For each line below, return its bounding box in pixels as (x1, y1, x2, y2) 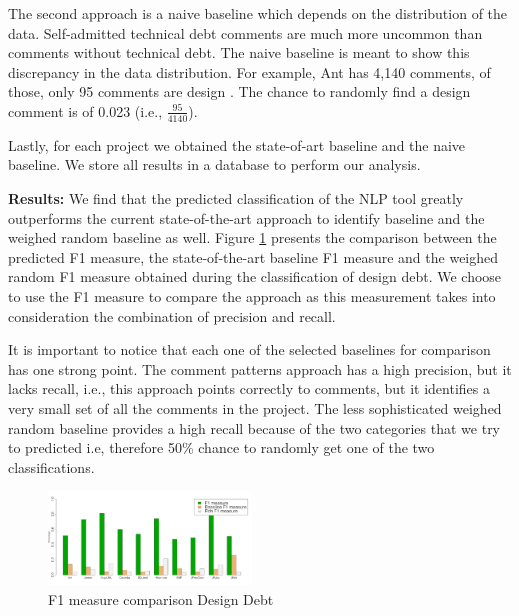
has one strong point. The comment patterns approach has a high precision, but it (8, 358, 512, 379)
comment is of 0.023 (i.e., (8, 100, 163, 121)
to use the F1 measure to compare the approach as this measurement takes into (8, 285, 496, 306)
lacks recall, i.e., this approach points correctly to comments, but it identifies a (8, 378, 490, 399)
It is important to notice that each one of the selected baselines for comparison (8, 339, 491, 360)
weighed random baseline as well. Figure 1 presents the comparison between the (8, 227, 497, 248)
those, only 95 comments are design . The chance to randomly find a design (8, 81, 471, 102)
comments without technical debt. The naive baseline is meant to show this (8, 42, 470, 63)
